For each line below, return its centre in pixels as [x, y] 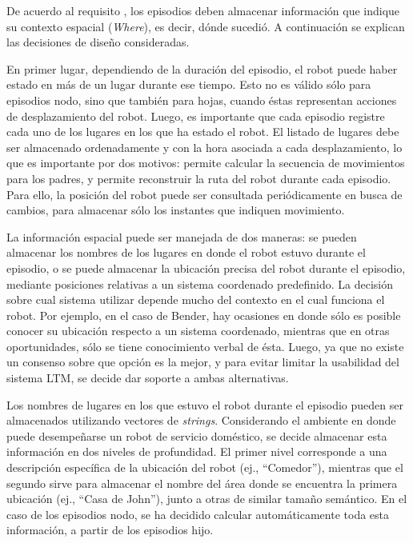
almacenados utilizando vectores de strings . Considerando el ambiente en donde [201, 420]
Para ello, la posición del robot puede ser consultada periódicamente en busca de [204, 194]
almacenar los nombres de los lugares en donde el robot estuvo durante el [186, 252]
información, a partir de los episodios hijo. [110, 530]
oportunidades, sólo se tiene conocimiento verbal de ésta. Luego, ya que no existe [205, 346]
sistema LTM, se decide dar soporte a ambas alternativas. [148, 378]
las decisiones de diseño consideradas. [98, 42]
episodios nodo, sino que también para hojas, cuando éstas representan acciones [202, 100]
